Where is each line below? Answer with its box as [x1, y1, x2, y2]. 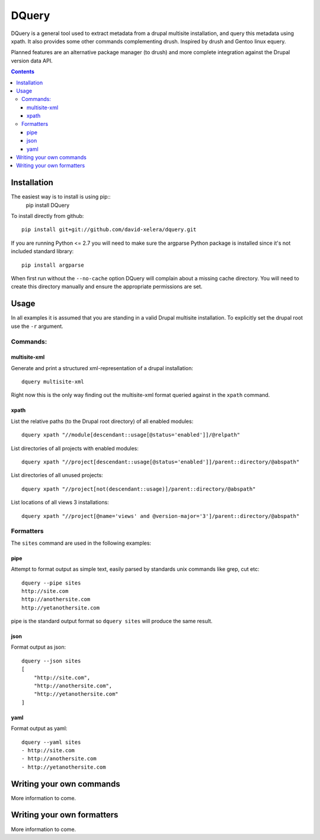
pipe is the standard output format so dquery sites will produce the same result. [11, 618, 213, 625]
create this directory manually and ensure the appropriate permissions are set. [11, 283, 203, 290]
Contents [11, 68, 35, 75]
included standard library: [11, 248, 74, 255]
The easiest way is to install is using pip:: [11, 193, 111, 200]
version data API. [11, 57, 53, 64]
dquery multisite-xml [21, 378, 84, 386]
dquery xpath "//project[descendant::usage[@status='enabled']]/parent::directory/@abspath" [21, 459, 300, 466]
